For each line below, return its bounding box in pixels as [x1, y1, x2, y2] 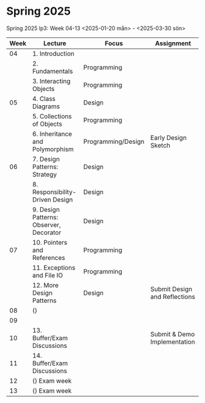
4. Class [32, 94, 56, 103]
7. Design [32, 155, 60, 163]
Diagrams [32, 102, 60, 111]
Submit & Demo [150, 330, 195, 338]
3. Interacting [32, 76, 71, 85]
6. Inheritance [32, 130, 72, 138]
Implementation [150, 338, 195, 346]
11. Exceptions [32, 263, 76, 272]
